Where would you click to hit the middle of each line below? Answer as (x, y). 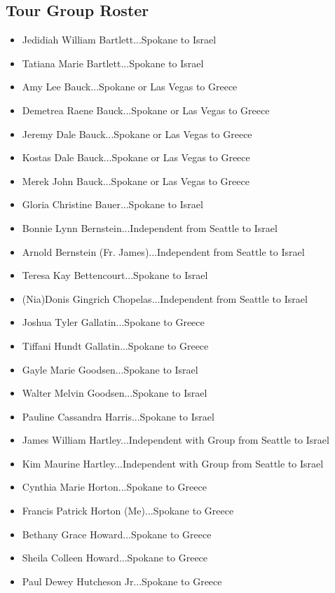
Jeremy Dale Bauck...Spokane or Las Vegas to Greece (137, 134)
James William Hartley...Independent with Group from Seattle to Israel (176, 440)
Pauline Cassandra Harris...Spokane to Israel (118, 416)
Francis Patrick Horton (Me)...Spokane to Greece (128, 511)
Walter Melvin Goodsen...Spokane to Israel (115, 393)
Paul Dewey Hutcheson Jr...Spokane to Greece (122, 581)
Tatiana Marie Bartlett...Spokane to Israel (113, 63)
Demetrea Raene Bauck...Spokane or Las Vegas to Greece (146, 110)
